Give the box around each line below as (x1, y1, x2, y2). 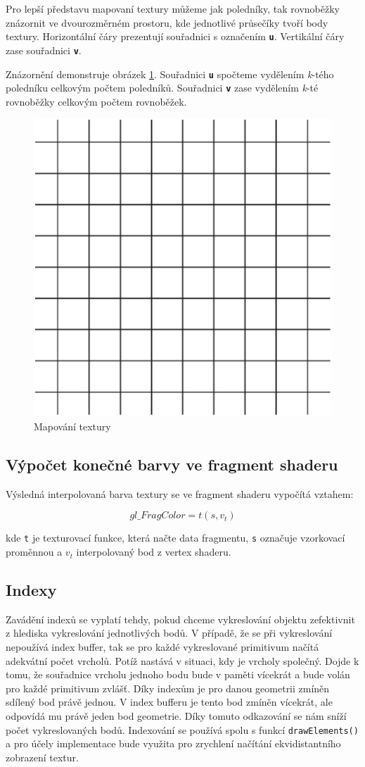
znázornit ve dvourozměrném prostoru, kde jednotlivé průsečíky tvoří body (6, 15, 328, 30)
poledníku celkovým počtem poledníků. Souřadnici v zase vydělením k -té (6, 80, 319, 95)
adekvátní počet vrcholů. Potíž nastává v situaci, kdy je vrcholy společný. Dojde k (6, 653, 359, 668)
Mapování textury (34, 419, 111, 434)
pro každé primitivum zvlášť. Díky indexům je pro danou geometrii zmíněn (6, 680, 330, 695)
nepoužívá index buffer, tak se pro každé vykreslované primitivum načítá (6, 640, 319, 654)
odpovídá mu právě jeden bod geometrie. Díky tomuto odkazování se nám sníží (6, 709, 347, 723)
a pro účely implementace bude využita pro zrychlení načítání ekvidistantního (6, 736, 341, 751)
